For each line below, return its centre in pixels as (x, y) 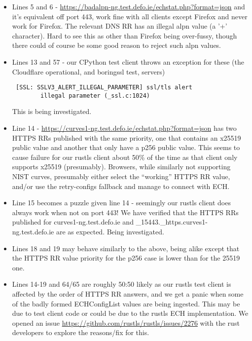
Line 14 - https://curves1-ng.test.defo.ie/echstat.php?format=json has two (124, 128)
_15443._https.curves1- (172, 222)
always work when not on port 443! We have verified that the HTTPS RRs (125, 212)
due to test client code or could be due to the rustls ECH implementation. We (130, 313)
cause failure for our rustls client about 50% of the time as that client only (125, 157)
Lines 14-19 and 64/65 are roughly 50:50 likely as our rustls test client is (122, 284)
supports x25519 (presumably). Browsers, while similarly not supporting (121, 167)
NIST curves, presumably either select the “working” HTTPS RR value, (121, 176)
